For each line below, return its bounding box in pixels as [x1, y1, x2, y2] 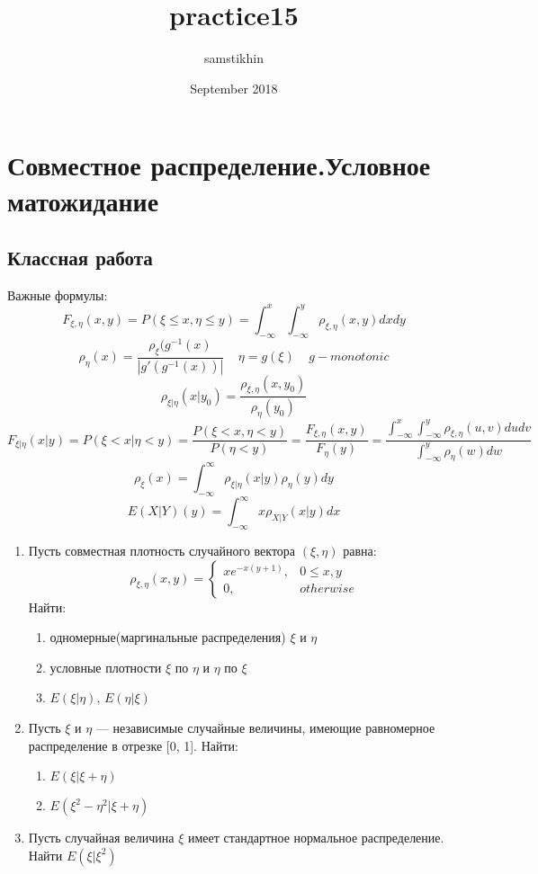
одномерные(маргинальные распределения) [49, 628, 286, 647]
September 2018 [190, 78, 278, 97]
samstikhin [204, 49, 264, 67]
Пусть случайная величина [28, 828, 175, 847]
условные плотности [49, 657, 162, 676]
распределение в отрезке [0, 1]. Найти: [28, 736, 238, 754]
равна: [343, 541, 377, 560]
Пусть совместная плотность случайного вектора [28, 541, 296, 560]
